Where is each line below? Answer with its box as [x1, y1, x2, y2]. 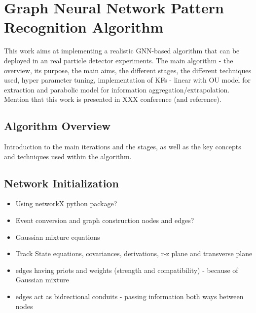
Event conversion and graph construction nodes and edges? [15, 215, 194, 225]
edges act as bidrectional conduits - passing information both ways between [15, 291, 244, 302]
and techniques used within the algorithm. [4, 151, 132, 161]
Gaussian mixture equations [15, 231, 100, 242]
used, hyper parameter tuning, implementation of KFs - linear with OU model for [4, 75, 251, 85]
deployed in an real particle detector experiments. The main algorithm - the [4, 55, 233, 65]
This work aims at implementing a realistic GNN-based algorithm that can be [4, 45, 240, 56]
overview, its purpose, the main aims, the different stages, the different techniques [4, 65, 252, 75]
